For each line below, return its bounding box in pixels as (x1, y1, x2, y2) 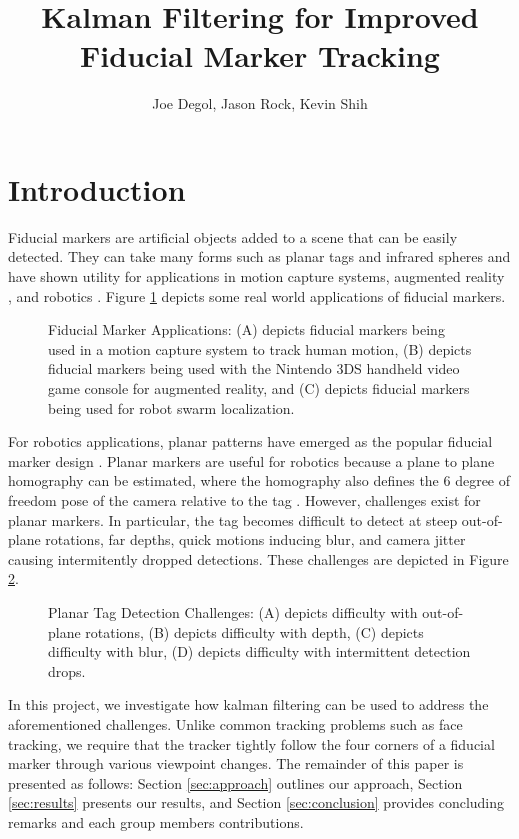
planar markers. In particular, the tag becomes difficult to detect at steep (8, 509, 458, 530)
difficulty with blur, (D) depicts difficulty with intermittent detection (48, 641, 471, 662)
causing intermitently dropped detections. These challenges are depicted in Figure (8, 548, 509, 569)
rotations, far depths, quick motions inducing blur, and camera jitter (45, 529, 466, 550)
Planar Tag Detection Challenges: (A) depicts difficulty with (48, 601, 418, 622)
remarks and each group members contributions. (8, 811, 304, 832)
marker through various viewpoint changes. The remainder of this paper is (8, 753, 464, 774)
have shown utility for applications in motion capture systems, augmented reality (8, 266, 505, 287)
